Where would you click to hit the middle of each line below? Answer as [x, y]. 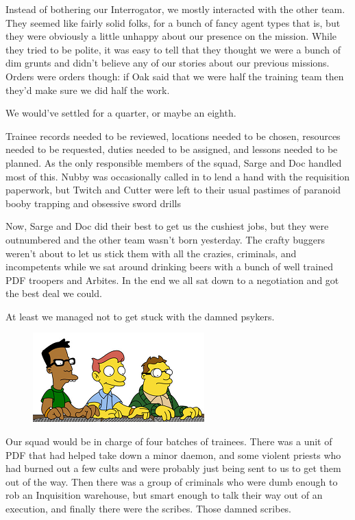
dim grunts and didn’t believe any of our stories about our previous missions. [168, 63]
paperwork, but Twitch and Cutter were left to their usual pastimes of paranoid [173, 190]
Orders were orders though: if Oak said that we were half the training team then [175, 76]
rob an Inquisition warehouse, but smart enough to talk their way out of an [164, 495]
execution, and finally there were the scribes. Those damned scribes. [149, 509]
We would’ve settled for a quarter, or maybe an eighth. [121, 113]
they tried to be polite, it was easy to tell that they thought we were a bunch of [173, 49]
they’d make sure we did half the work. [88, 90]
